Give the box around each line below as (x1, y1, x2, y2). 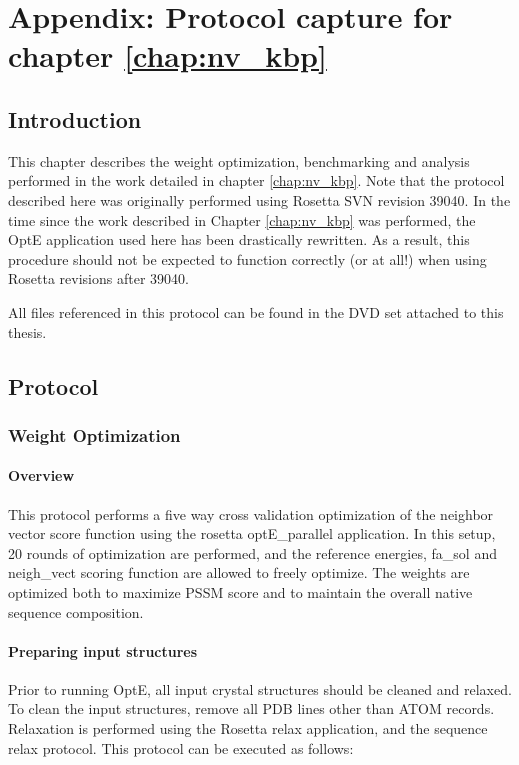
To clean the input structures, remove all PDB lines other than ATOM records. (8, 698, 495, 719)
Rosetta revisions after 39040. (8, 268, 189, 289)
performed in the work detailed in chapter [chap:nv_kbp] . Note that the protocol (8, 170, 505, 191)
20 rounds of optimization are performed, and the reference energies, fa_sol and (8, 542, 497, 563)
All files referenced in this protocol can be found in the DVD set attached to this (8, 301, 504, 322)
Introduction (8, 103, 142, 134)
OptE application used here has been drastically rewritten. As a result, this (8, 229, 470, 250)
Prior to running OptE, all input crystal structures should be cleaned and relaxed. (8, 678, 512, 699)
